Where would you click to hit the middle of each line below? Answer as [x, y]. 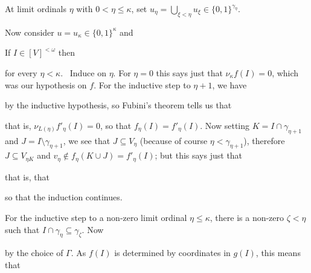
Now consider [30, 32]
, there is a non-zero [247, 217]
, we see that [87, 140]
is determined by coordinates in [172, 253]
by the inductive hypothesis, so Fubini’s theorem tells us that [118, 105]
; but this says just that [199, 155]
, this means [278, 253]
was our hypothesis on [46, 84]
